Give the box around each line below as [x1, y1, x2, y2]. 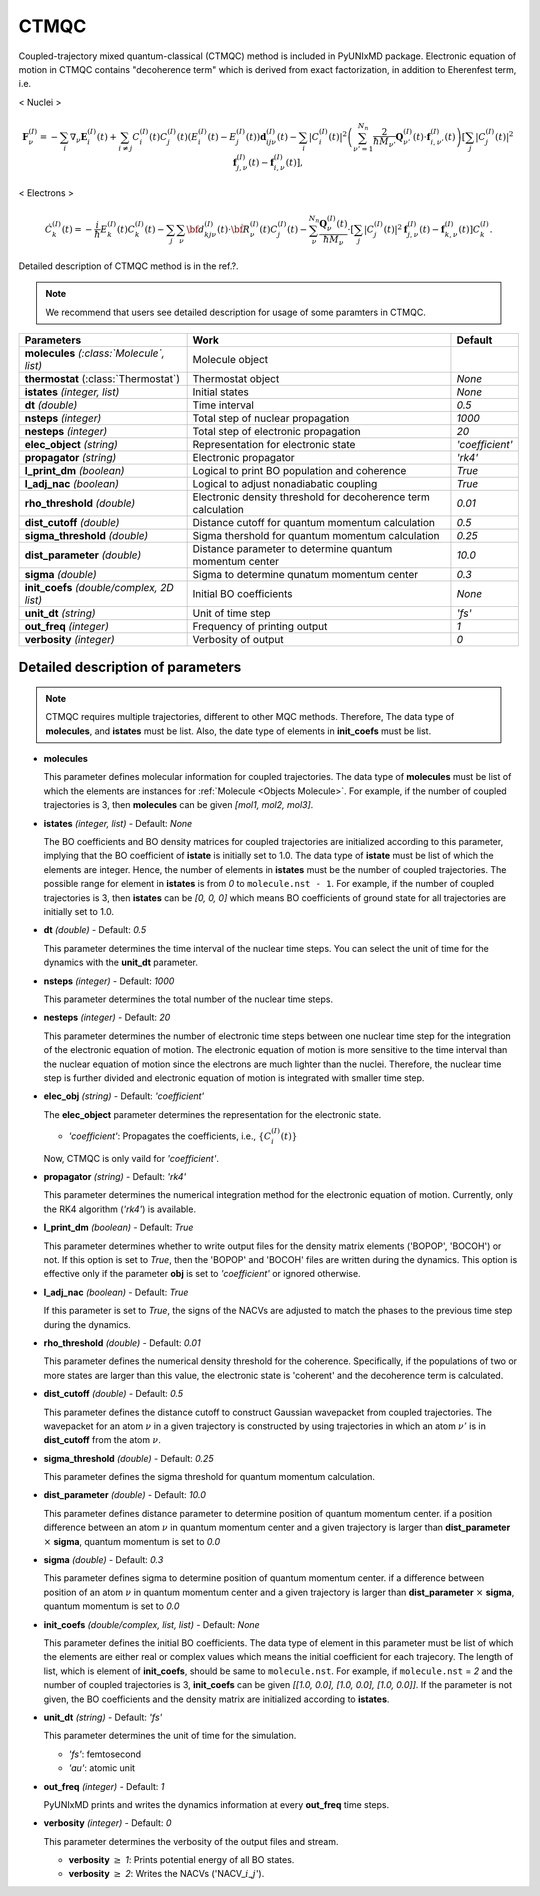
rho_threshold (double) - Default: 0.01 [43, 1336, 201, 1349]
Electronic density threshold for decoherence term [192, 490, 430, 504]
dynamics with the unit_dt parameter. [43, 956, 199, 969]
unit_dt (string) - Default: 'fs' [43, 1711, 163, 1723]
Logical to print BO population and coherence [192, 463, 407, 477]
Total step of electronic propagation [192, 424, 362, 438]
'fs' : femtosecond [68, 1748, 142, 1760]
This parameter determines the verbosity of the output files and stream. [43, 1835, 339, 1847]
